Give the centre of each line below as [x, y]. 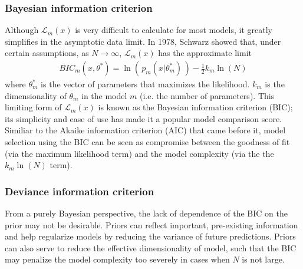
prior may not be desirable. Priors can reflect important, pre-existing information [151, 224]
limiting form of [33, 107]
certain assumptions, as [47, 53]
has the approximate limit [205, 53]
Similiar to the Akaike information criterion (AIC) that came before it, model [145, 130]
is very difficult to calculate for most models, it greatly [174, 30]
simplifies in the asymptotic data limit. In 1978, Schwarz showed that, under [143, 41]
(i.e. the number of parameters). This [207, 95]
